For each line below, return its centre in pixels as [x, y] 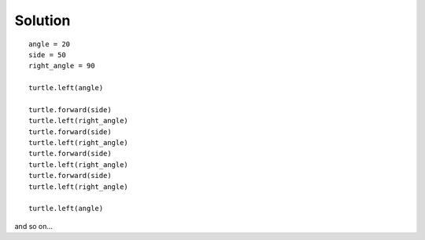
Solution [42, 20]
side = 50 [47, 55]
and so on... [34, 226]
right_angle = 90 [62, 66]
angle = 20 [50, 44]
